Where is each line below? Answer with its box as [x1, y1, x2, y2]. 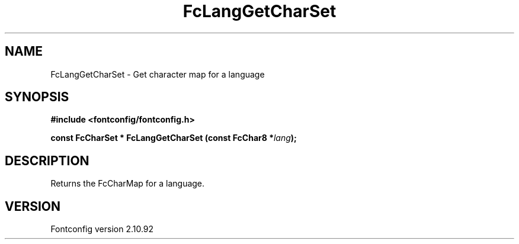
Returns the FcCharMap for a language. [50, 178, 205, 189]
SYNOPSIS [5, 89, 69, 105]
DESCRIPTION [5, 153, 89, 168]
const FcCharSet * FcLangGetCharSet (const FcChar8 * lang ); [50, 133, 297, 143]
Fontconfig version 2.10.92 [50, 224, 154, 235]
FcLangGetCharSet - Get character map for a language [50, 69, 265, 79]
